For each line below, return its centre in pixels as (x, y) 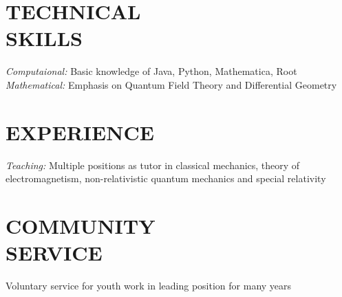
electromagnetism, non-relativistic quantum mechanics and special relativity (166, 178)
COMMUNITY (81, 225)
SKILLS (44, 38)
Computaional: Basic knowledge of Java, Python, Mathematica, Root (151, 71)
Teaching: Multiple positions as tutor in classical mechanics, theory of (153, 165)
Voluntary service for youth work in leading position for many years (149, 286)
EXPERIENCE (80, 132)
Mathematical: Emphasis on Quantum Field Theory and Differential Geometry (171, 84)
